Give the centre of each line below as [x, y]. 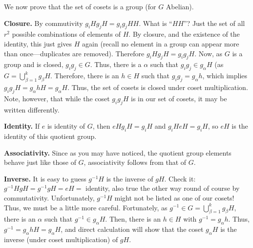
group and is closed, [34, 64]
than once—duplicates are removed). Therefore [74, 53]
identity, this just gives [38, 43]
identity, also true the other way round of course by [163, 188]
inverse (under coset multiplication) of [61, 239]
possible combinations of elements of [66, 34]
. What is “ [156, 23]
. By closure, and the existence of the [184, 34]
